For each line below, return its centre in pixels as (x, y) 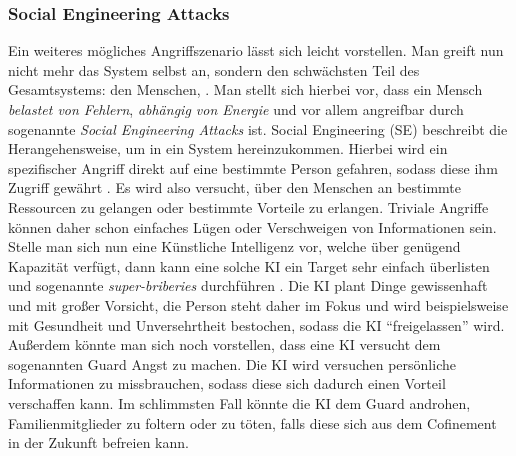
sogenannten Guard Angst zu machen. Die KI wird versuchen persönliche (232, 363)
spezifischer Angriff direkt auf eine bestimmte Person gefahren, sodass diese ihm (253, 167)
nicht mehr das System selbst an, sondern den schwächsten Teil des (214, 69)
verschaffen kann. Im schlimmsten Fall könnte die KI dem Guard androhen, (239, 402)
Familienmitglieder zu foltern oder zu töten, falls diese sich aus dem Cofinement (252, 422)
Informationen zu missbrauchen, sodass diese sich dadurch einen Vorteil (227, 383)
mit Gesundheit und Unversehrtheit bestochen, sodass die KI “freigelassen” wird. (256, 324)
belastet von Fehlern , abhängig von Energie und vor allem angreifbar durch (236, 109)
